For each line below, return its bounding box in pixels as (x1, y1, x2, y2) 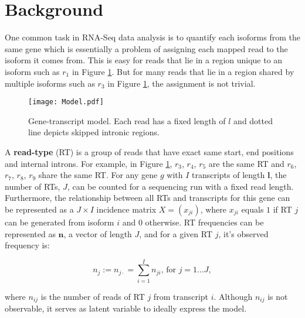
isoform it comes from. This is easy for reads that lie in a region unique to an (5, 54, 283, 66)
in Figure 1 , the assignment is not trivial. (107, 77, 256, 89)
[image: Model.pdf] (28, 98, 104, 107)
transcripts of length (192, 169, 265, 181)
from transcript (153, 290, 209, 302)
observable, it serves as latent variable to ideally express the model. (5, 302, 247, 314)
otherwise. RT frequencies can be (145, 216, 264, 228)
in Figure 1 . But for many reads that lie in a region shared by (72, 65, 294, 77)
